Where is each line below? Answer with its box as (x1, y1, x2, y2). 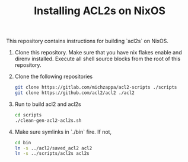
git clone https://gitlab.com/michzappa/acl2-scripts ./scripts (14, 85, 177, 90)
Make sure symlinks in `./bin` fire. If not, (14, 128, 111, 135)
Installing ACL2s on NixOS (33, 4, 166, 18)
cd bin (14, 140, 31, 145)
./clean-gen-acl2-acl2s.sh (14, 117, 82, 124)
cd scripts (14, 112, 42, 118)
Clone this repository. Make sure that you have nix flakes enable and (14, 49, 182, 56)
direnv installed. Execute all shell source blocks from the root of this (14, 55, 181, 63)
